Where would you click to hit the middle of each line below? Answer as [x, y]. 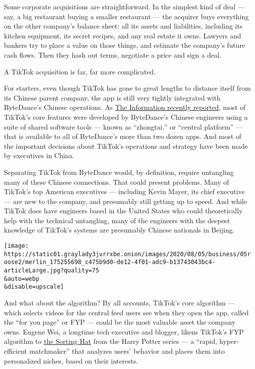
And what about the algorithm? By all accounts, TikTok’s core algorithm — [120, 302]
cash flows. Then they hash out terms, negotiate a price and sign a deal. [113, 54]
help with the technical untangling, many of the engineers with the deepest [117, 220]
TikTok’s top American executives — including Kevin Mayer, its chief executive [125, 191]
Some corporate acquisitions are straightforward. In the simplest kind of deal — [125, 6]
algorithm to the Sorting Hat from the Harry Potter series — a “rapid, [111, 341]
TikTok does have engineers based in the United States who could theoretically [123, 211]
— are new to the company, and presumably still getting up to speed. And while [126, 201]
